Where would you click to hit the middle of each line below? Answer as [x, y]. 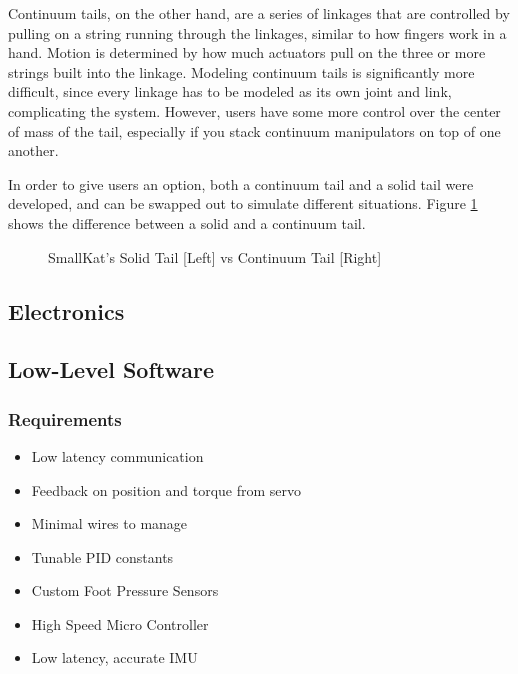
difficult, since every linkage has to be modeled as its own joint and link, [230, 91]
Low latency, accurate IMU [114, 657]
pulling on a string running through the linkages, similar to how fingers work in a [257, 32]
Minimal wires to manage [109, 523]
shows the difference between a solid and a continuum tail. [187, 222]
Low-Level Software [111, 369]
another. [33, 150]
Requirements [65, 418]
